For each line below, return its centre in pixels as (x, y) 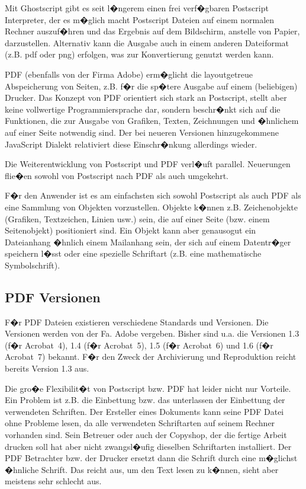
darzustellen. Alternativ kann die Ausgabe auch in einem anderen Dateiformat (147, 42)
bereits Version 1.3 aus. (47, 368)
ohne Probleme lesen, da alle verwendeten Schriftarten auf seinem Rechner (140, 423)
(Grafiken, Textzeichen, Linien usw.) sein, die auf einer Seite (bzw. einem (137, 218)
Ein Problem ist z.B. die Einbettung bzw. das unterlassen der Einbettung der (145, 400)
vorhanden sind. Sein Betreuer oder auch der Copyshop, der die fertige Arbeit (146, 435)
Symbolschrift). (33, 265)
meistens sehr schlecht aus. (53, 481)
